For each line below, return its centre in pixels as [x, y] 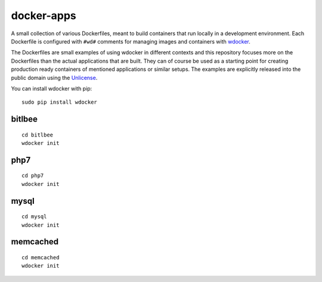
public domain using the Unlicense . [54, 78]
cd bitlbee [38, 135]
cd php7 [33, 176]
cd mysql [34, 217]
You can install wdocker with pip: [52, 88]
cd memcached [41, 258]
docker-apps [44, 16]
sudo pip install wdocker [60, 102]
